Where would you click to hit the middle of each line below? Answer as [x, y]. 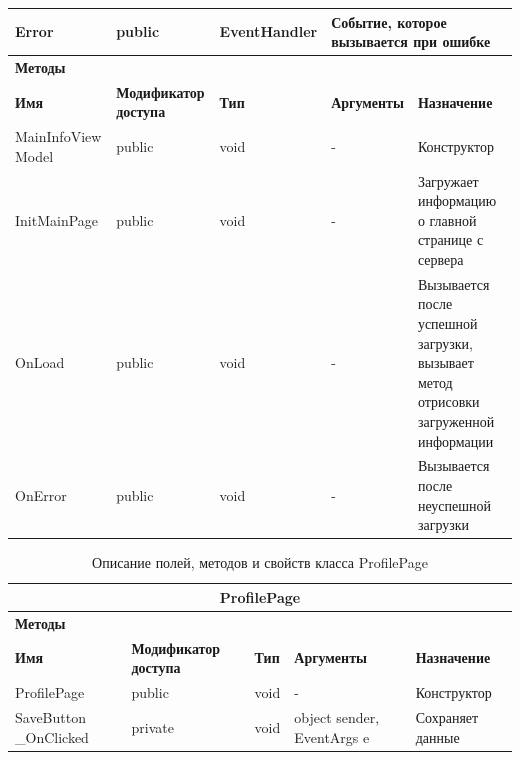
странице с [450, 239]
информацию [457, 200]
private [152, 726]
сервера [440, 259]
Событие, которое [389, 21]
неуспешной [454, 504]
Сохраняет [447, 716]
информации [455, 440]
